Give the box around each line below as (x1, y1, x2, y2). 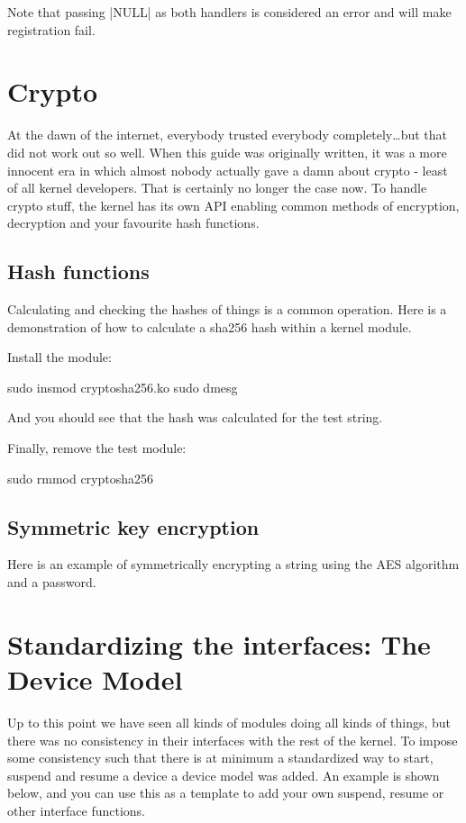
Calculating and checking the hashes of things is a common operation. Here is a (7, 300, 447, 319)
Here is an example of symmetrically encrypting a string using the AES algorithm (7, 555, 460, 574)
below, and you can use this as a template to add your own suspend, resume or (7, 783, 444, 802)
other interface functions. (7, 800, 146, 819)
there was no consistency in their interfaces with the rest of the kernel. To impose (7, 730, 458, 749)
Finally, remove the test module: (7, 439, 187, 457)
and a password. (7, 573, 96, 592)
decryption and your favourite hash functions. (7, 213, 260, 232)
